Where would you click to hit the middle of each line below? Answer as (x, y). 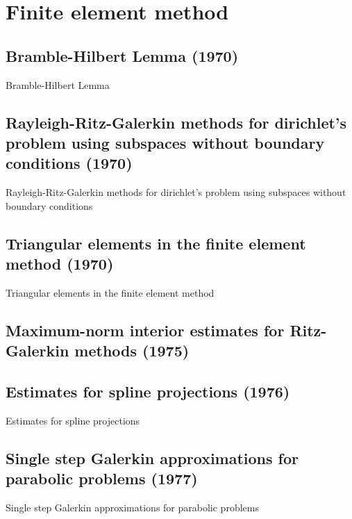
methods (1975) (132, 351)
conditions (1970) (69, 163)
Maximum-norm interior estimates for (145, 330)
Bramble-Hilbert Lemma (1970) (122, 55)
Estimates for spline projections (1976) (148, 392)
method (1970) (60, 264)
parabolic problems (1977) (102, 478)
